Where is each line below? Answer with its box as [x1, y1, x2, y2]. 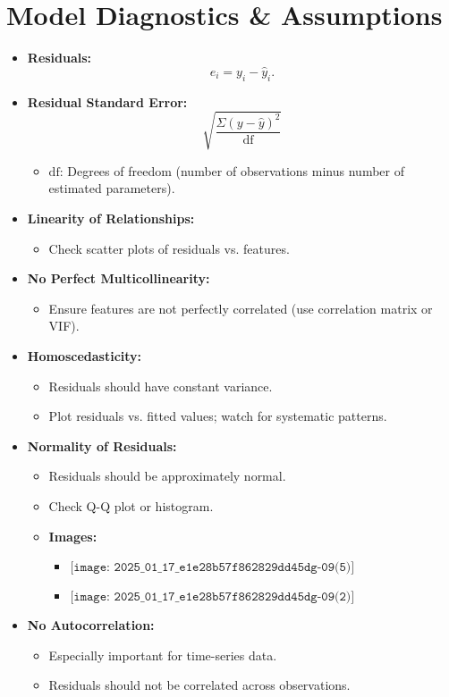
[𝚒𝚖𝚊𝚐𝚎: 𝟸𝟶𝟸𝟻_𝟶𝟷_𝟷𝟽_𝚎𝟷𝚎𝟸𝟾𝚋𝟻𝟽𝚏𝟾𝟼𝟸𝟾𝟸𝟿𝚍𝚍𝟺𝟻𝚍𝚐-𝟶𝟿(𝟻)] [70, 561, 355, 575]
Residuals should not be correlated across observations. [48, 676, 351, 694]
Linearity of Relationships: [27, 209, 195, 228]
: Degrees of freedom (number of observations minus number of [59, 161, 404, 180]
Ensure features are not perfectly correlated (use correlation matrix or [48, 298, 433, 317]
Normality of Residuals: [27, 436, 177, 455]
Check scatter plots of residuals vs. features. [48, 239, 290, 257]
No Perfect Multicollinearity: [27, 269, 210, 288]
